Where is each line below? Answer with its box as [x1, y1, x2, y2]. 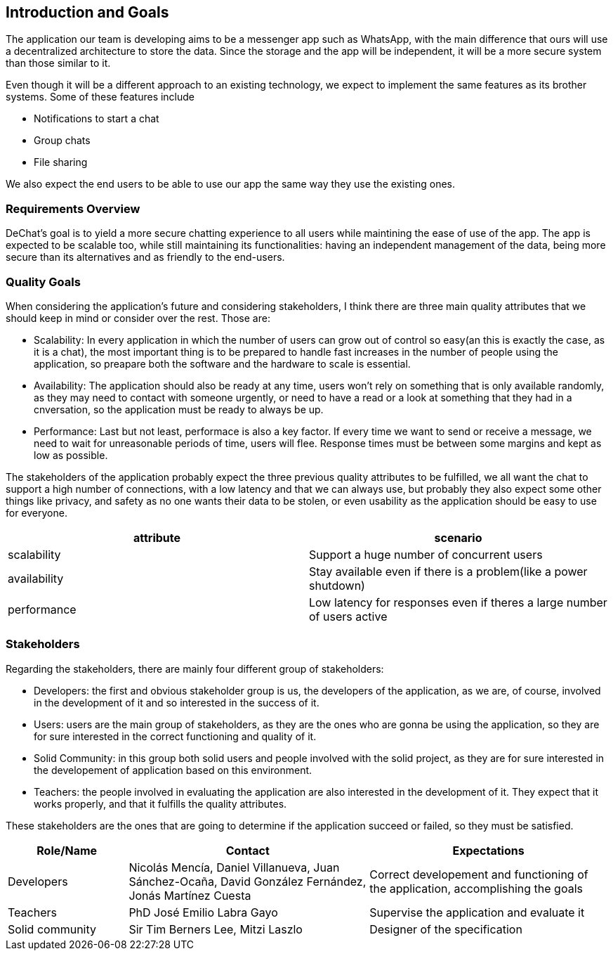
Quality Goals [6, 274, 81, 289]
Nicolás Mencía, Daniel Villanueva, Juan [128, 860, 340, 874]
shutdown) [309, 578, 365, 593]
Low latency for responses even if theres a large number [309, 595, 607, 609]
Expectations [452, 843, 525, 858]
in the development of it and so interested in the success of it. [34, 696, 319, 709]
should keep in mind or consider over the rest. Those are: [6, 311, 270, 324]
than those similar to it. [6, 57, 111, 70]
